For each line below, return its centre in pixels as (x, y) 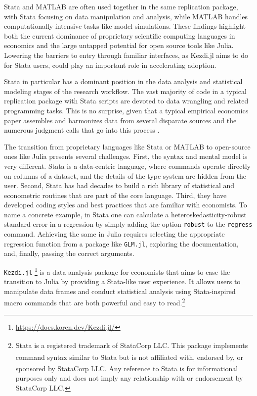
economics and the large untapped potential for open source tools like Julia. (119, 45)
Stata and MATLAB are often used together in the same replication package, (121, 6)
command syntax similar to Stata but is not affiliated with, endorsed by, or (129, 357)
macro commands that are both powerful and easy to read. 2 (95, 302)
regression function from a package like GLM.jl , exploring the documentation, (121, 243)
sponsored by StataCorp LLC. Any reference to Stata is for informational (127, 368)
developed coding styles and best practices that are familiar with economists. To (126, 205)
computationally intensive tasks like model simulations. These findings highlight (125, 26)
